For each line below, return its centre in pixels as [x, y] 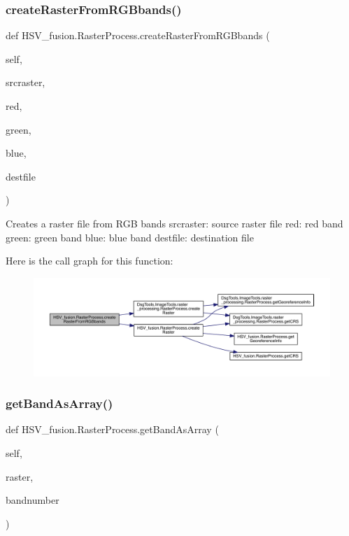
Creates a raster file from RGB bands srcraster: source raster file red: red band [174, 223]
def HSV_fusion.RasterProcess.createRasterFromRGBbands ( [138, 35]
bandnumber [33, 500]
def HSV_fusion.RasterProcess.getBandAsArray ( [112, 429]
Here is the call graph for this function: [90, 261]
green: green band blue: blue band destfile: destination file [130, 237]
